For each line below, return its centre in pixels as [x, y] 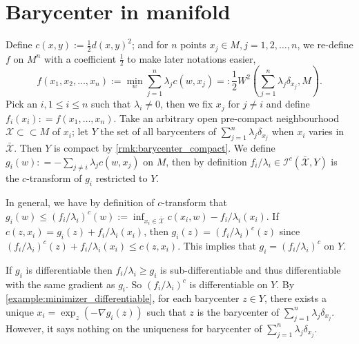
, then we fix [186, 104]
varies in [327, 131]
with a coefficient [80, 58]
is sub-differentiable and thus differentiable [251, 269]
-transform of [54, 178]
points [193, 44]
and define [288, 104]
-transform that [194, 202]
